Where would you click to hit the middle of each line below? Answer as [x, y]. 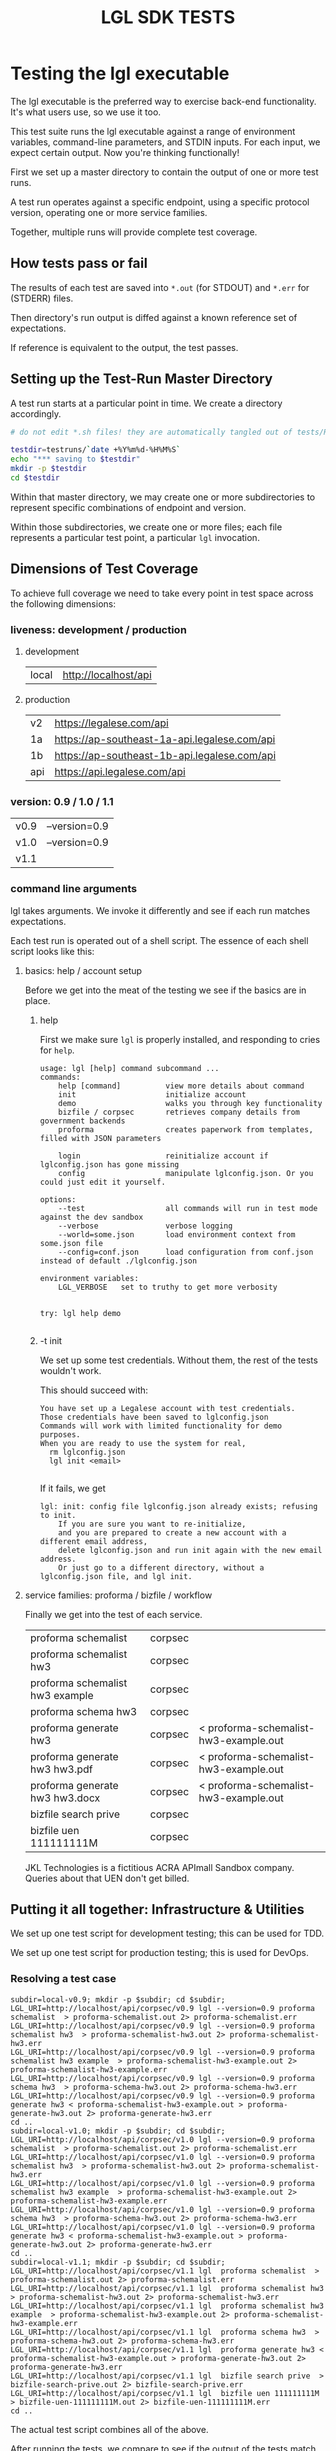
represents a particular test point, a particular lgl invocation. [135, 537]
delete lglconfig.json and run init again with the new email [190, 1550]
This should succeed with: [94, 1390]
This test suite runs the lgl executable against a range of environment [153, 131]
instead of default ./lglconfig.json [118, 1261]
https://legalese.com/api [111, 723]
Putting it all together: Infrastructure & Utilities [157, 1909]
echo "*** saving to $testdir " [75, 459]
